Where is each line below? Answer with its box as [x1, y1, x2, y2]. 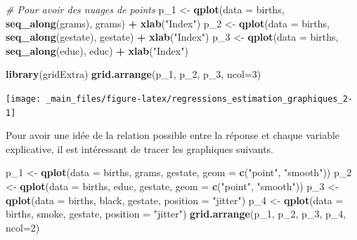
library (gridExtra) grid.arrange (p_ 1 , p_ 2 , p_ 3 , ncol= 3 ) [6, 67, 261, 81]
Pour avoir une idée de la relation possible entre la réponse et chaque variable [6, 128, 340, 142]
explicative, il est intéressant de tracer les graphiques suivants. [6, 141, 273, 156]
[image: [6, 93, 41, 104]
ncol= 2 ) [6, 220, 40, 234]
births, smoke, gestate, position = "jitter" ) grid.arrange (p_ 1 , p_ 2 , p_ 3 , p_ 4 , [6, 206, 346, 221]
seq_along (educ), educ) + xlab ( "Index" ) [6, 43, 188, 58]
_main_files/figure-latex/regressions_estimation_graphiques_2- [46, 93, 353, 104]
